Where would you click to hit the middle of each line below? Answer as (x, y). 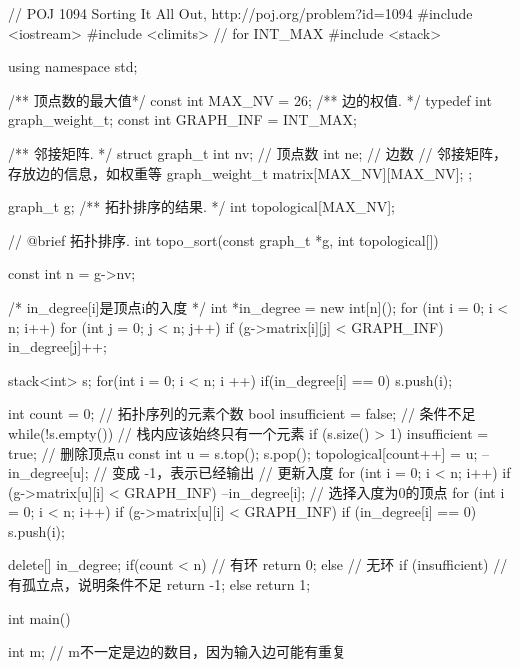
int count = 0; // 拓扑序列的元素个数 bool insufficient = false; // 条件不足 (242, 413)
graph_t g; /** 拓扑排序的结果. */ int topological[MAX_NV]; (202, 206)
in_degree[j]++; (57, 346)
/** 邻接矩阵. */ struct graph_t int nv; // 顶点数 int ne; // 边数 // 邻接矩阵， (258, 152)
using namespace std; (73, 66)
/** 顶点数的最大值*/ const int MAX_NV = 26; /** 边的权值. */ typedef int (250, 99)
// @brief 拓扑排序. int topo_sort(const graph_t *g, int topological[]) (223, 239)
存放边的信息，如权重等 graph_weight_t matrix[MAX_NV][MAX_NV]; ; (240, 172)
